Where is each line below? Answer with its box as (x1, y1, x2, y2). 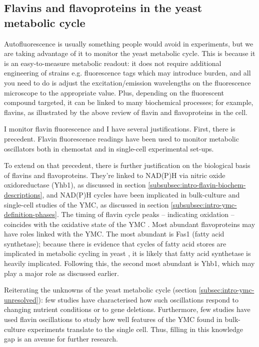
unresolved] (4, 294, 38, 304)
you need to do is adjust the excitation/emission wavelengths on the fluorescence (4, 77, 251, 87)
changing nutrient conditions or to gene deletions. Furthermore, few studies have (4, 304, 250, 314)
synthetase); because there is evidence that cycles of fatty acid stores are (4, 238, 226, 248)
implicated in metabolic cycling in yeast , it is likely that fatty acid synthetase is (4, 248, 251, 258)
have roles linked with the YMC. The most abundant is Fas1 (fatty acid (4, 228, 224, 239)
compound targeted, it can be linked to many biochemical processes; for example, (4, 97, 253, 107)
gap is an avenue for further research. (4, 333, 118, 344)
